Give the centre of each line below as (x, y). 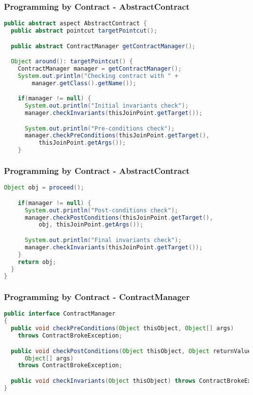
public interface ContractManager (60, 314)
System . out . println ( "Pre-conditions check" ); (99, 128)
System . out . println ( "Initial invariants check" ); (107, 106)
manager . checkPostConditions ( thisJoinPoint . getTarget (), (119, 217)
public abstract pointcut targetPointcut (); (84, 31)
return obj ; (37, 262)
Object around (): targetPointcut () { (72, 62)
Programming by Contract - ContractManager (97, 297)
